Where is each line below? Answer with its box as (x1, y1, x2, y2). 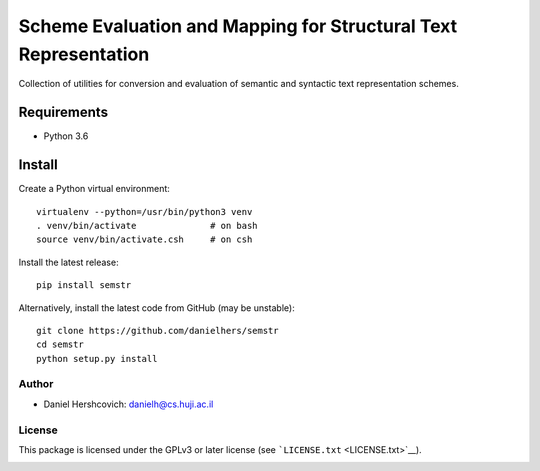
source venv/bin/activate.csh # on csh (36, 234, 253, 245)
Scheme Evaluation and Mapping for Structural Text (18, 15, 458, 37)
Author (18, 377, 54, 391)
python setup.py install (36, 353, 158, 364)
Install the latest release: (18, 256, 119, 268)
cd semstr (36, 339, 84, 350)
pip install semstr (36, 280, 132, 291)
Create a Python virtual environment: (18, 183, 170, 195)
